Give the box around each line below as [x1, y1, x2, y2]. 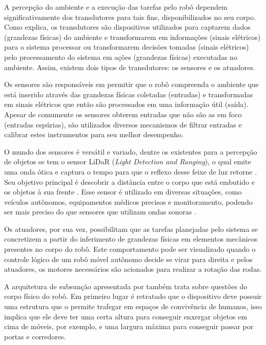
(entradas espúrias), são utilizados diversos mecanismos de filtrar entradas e [4, 119, 242, 130]
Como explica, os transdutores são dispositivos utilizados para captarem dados [4, 21, 251, 32]
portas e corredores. [4, 331, 66, 341]
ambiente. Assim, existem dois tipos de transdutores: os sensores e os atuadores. [4, 61, 255, 72]
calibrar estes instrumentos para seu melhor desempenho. [4, 129, 183, 140]
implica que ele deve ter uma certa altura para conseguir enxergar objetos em [4, 311, 248, 321]
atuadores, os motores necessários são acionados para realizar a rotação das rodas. [4, 264, 262, 274]
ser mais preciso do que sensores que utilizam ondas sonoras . [4, 206, 196, 217]
